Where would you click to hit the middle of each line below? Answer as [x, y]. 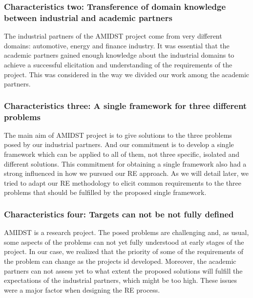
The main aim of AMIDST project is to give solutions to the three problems [118, 135]
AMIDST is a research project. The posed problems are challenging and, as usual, [126, 232]
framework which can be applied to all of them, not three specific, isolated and [122, 154]
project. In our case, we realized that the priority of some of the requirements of [124, 251]
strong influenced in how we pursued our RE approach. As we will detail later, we [126, 173]
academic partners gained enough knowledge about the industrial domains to [119, 55]
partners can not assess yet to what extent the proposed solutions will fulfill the [123, 270]
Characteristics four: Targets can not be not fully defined [119, 214]
